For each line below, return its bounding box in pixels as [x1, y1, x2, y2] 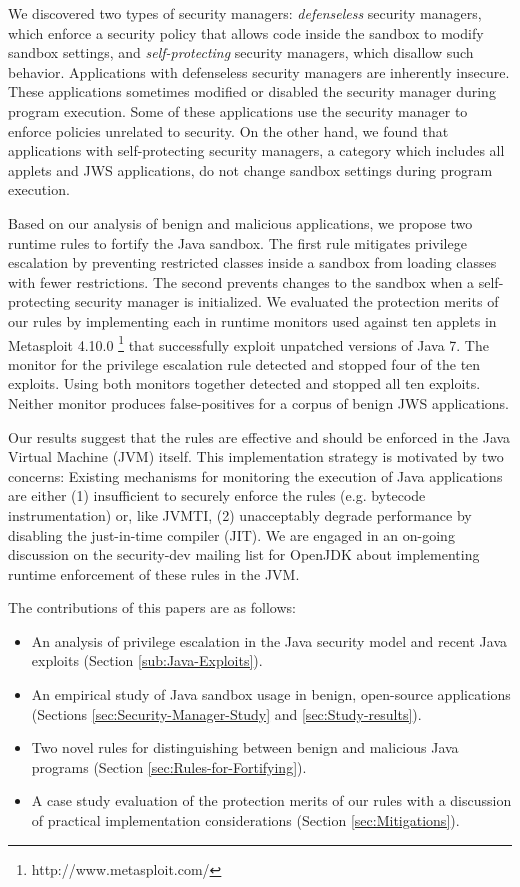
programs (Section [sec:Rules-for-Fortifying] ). [31, 756, 307, 777]
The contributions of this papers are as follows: [8, 597, 296, 618]
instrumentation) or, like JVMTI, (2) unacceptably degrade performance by [8, 504, 472, 525]
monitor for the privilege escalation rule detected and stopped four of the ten [8, 353, 481, 374]
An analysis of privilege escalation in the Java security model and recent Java [31, 630, 508, 651]
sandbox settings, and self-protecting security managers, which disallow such [8, 42, 474, 63]
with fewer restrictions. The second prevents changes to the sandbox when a [8, 271, 475, 292]
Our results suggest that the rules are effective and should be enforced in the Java [8, 426, 511, 447]
